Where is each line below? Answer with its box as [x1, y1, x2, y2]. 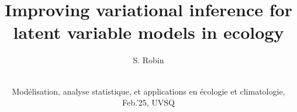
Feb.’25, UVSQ [122, 96, 175, 109]
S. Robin [133, 54, 164, 66]
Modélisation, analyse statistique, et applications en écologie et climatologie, [12, 85, 285, 97]
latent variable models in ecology [13, 20, 284, 44]
